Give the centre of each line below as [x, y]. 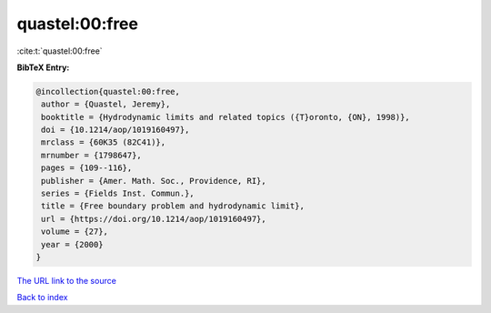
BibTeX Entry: [43, 67]
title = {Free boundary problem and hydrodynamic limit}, [173, 206]
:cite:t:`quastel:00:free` [60, 51]
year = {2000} [72, 244]
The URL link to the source [67, 280]
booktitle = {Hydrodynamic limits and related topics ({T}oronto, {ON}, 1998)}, [226, 117]
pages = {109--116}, [87, 168]
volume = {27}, [75, 232]
